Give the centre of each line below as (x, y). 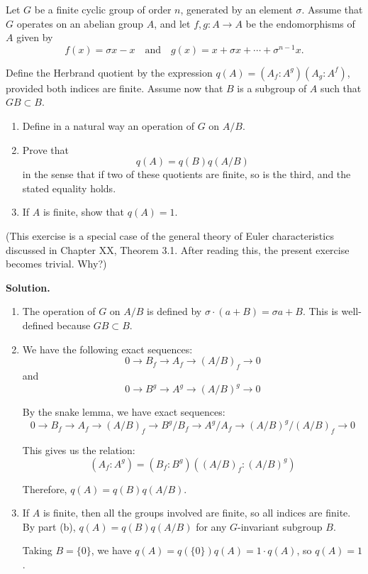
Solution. (28, 287)
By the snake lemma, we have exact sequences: (124, 412)
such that (341, 88)
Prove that (45, 149)
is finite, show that (84, 212)
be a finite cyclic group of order (103, 9)
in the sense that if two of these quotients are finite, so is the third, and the (186, 174)
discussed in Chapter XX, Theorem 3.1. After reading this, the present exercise (178, 249)
